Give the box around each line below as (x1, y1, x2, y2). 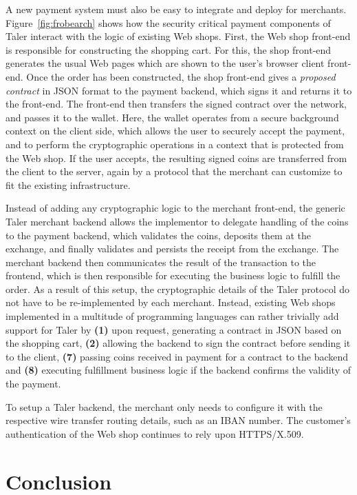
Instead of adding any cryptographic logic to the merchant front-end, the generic (6, 201, 345, 215)
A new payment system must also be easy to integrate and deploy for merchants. (6, 2, 347, 16)
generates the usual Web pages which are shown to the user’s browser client (6, 56, 325, 70)
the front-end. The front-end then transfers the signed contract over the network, (6, 97, 347, 111)
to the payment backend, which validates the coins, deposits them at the (6, 228, 311, 242)
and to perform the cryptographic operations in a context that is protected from (6, 137, 344, 151)
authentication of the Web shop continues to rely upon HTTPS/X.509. (6, 426, 304, 441)
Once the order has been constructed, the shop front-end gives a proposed (26, 69, 336, 83)
